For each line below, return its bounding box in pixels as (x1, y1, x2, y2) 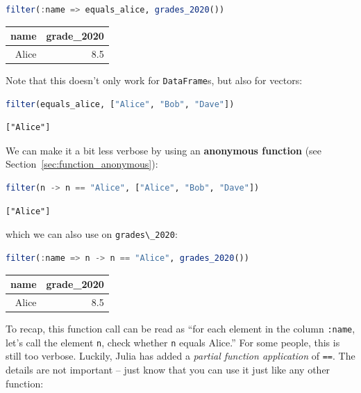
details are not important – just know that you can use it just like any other (6, 362, 330, 376)
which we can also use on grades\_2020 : (6, 227, 178, 241)
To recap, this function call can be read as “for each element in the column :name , (6, 321, 355, 335)
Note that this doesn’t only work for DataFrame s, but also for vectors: (6, 73, 303, 88)
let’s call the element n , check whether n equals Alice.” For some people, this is (6, 335, 340, 349)
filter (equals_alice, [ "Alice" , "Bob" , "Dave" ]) (6, 99, 235, 109)
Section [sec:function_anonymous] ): (6, 157, 158, 171)
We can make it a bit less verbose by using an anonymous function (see (6, 143, 322, 157)
